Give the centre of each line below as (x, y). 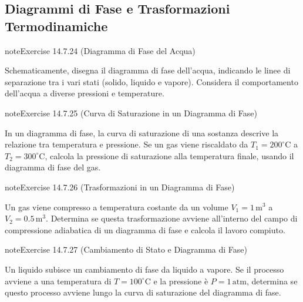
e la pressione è (181, 281)
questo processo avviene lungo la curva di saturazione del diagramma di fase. (143, 292)
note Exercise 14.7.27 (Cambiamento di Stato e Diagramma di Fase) (126, 249)
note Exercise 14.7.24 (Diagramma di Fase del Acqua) (100, 50)
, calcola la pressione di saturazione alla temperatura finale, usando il (169, 155)
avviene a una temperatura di (58, 281)
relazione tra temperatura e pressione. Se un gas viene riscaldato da (127, 144)
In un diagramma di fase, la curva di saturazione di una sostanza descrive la (142, 132)
